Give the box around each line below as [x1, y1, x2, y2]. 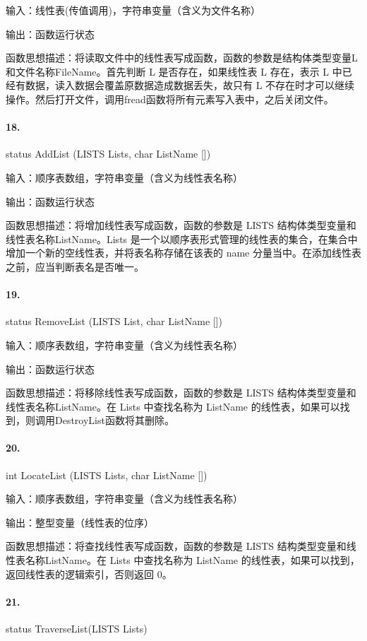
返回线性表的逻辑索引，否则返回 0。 [6, 566, 172, 581]
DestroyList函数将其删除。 [54, 413, 174, 428]
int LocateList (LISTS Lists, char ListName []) [6, 467, 207, 482]
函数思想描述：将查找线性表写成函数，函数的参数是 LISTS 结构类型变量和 [6, 539, 347, 553]
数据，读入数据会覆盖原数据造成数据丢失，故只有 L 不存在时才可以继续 [25, 78, 355, 93]
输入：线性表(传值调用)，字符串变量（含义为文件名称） [6, 3, 260, 17]
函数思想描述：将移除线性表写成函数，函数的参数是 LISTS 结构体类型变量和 [6, 385, 356, 400]
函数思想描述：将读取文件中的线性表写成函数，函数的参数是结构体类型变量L [6, 50, 358, 65]
